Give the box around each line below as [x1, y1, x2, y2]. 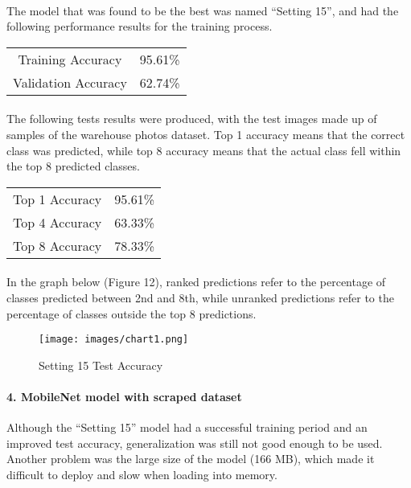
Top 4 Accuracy [13, 212, 102, 232]
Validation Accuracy [13, 72, 127, 92]
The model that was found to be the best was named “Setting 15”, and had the [6, 2, 399, 18]
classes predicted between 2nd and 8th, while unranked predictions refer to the [6, 289, 394, 306]
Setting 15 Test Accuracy [39, 356, 163, 373]
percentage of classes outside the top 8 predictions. [6, 305, 257, 322]
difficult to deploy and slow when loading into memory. [6, 465, 277, 482]
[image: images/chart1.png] [39, 334, 189, 346]
